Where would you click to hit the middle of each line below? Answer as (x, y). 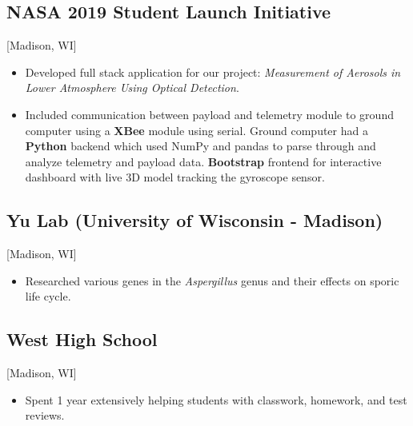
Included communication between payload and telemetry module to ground (209, 114)
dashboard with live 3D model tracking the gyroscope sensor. (175, 177)
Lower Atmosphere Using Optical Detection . (132, 88)
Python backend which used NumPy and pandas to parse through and (200, 146)
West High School (82, 339)
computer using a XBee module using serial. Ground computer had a (196, 130)
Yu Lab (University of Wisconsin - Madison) (195, 220)
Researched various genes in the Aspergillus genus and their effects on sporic (212, 280)
